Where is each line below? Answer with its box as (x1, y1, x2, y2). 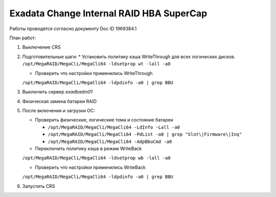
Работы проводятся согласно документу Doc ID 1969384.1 (9, 26, 137, 32)
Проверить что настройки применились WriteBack (35, 164, 146, 170)
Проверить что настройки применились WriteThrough (35, 70, 153, 76)
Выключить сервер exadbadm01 (22, 89, 93, 95)
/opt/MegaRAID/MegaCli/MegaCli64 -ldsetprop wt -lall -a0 (22, 61, 171, 67)
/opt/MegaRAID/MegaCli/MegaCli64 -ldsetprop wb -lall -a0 (22, 155, 171, 161)
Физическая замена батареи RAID (22, 98, 97, 104)
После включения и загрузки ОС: (22, 108, 96, 114)
